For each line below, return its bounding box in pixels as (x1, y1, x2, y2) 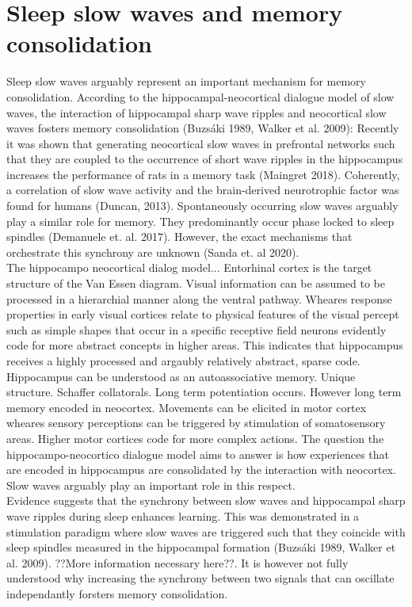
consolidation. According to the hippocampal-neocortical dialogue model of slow (6, 88, 395, 105)
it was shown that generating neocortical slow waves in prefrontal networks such (6, 135, 395, 151)
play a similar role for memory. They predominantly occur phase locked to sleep (6, 212, 395, 229)
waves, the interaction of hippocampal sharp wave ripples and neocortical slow (6, 104, 387, 120)
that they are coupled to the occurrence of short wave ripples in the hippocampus (6, 151, 403, 167)
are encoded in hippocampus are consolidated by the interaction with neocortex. (6, 461, 396, 478)
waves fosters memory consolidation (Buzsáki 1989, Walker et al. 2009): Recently (6, 120, 399, 136)
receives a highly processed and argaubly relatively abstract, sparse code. (6, 353, 360, 368)
